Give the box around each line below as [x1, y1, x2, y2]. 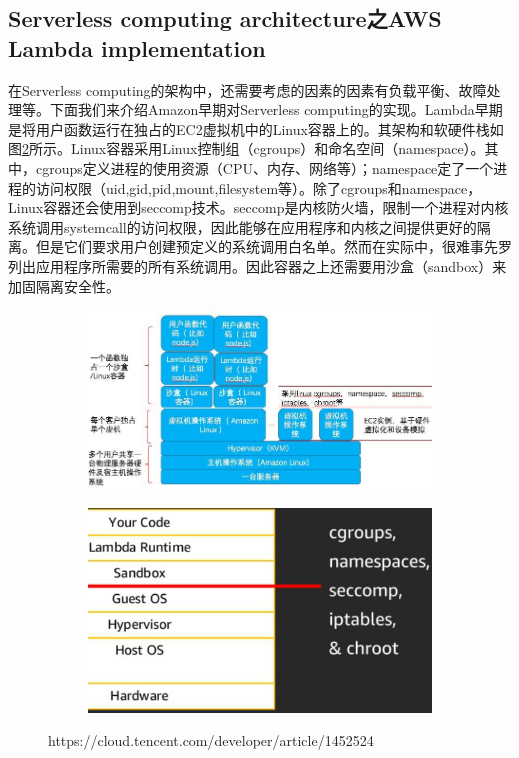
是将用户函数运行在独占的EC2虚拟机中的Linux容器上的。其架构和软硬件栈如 [8, 118, 504, 139]
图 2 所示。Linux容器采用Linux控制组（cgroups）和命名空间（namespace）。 [8, 138, 485, 159]
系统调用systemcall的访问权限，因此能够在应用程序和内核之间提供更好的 [8, 216, 477, 237]
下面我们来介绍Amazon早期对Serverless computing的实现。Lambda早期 [49, 99, 503, 120]
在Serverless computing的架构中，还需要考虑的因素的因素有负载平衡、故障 [8, 79, 487, 100]
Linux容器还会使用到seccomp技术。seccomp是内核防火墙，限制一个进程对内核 [8, 197, 509, 218]
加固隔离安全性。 [8, 275, 120, 296]
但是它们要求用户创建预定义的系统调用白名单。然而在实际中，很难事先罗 [35, 236, 512, 257]
